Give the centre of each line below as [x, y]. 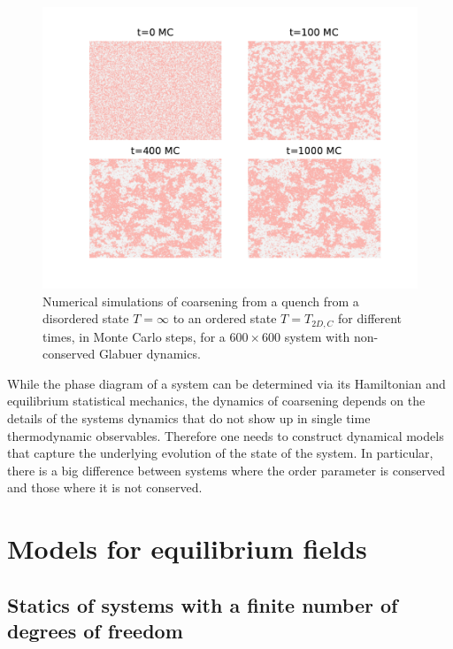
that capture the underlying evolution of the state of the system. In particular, [220, 453]
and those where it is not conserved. [105, 487]
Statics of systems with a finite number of [203, 604]
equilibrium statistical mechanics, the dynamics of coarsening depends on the [216, 401]
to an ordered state [225, 318]
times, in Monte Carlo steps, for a [134, 336]
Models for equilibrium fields [187, 549]
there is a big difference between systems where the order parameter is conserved [226, 470]
